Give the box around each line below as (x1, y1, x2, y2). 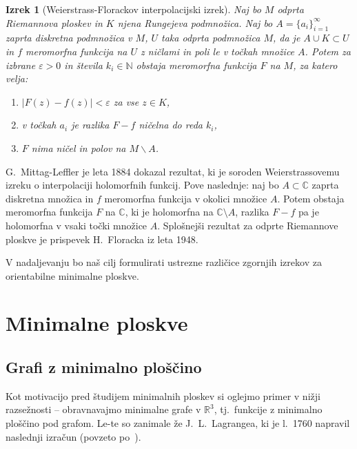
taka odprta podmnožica (161, 30, 261, 45)
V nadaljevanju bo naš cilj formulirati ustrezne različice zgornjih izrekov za (6, 255, 322, 269)
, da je (272, 30, 300, 45)
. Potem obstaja (277, 191, 345, 205)
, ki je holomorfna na (125, 204, 214, 219)
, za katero (293, 57, 338, 72)
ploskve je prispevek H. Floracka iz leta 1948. (6, 231, 198, 246)
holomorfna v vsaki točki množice (6, 218, 147, 232)
